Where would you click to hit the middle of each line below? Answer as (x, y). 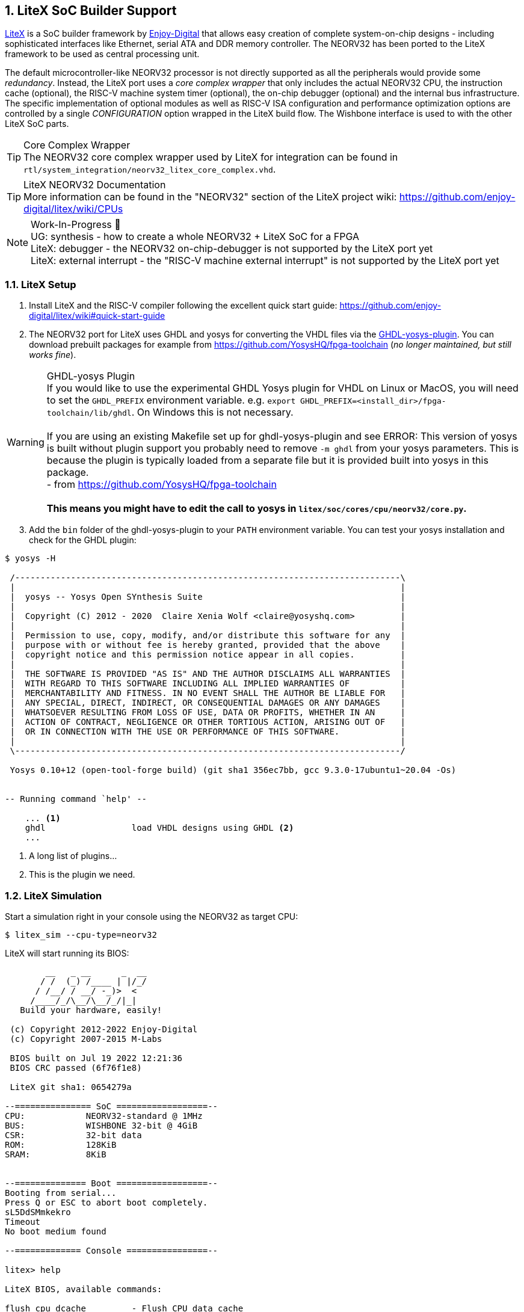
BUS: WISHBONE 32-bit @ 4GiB (101, 1125)
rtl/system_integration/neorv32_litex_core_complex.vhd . (150, 169)
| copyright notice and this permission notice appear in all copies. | (208, 655)
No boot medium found (56, 1231)
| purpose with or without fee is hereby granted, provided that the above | (208, 645)
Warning (26, 442)
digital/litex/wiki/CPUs (73, 209)
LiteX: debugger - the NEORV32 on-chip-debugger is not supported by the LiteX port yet (232, 249)
